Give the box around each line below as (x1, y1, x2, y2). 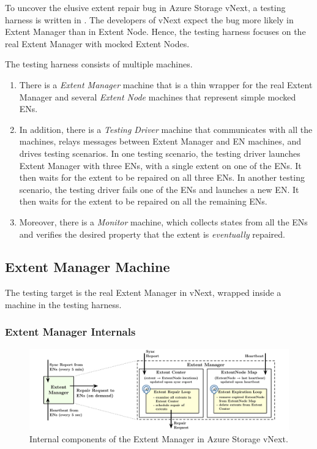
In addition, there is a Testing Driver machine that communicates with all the (19, 123, 313, 135)
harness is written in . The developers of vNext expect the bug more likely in (5, 13, 294, 26)
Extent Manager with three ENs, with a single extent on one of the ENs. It (19, 159, 302, 172)
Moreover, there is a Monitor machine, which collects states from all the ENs (19, 215, 308, 228)
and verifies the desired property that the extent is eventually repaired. (19, 227, 285, 240)
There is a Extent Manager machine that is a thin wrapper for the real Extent (19, 78, 313, 91)
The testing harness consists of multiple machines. (5, 58, 193, 70)
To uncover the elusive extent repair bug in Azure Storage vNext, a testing (5, 1, 286, 13)
